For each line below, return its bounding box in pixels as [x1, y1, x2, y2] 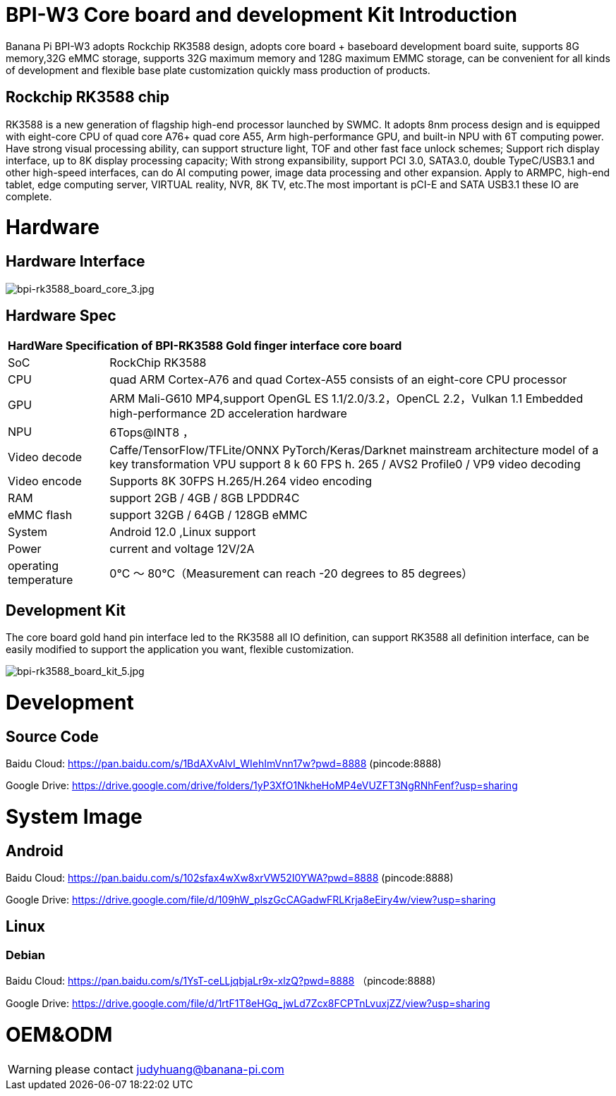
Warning [8, 1061, 52, 1076]
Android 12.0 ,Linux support [109, 525, 256, 540]
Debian [6, 947, 45, 962]
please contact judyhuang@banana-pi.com [54, 1061, 284, 1076]
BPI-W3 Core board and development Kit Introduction [6, 3, 517, 27]
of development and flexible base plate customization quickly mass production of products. [6, 63, 430, 76]
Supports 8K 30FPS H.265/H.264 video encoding [109, 474, 373, 489]
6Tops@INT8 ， [109, 425, 194, 440]
